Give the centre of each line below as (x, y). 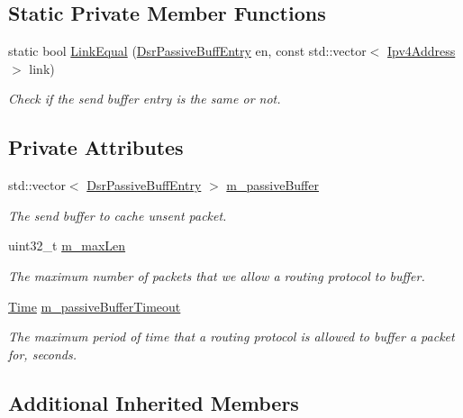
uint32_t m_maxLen (67, 245)
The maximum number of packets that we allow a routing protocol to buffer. (217, 275)
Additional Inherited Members (154, 402)
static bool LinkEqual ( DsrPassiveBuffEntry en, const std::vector (187, 51)
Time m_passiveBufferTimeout (95, 306)
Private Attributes (96, 147)
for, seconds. (43, 354)
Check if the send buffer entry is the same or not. (145, 99)
